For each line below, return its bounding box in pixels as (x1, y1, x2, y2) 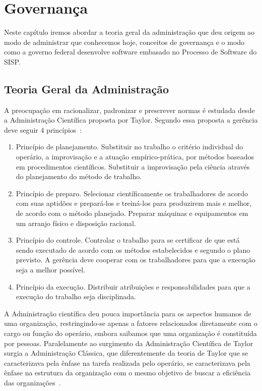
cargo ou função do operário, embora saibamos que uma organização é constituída (4, 327, 257, 338)
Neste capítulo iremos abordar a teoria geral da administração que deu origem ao (4, 27, 255, 37)
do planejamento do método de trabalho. (16, 171, 142, 182)
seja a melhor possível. (16, 264, 85, 275)
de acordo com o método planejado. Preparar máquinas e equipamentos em (16, 208, 248, 218)
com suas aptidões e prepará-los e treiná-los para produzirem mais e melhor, (16, 198, 252, 208)
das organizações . (4, 377, 61, 387)
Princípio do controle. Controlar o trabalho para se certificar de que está (16, 235, 240, 245)
